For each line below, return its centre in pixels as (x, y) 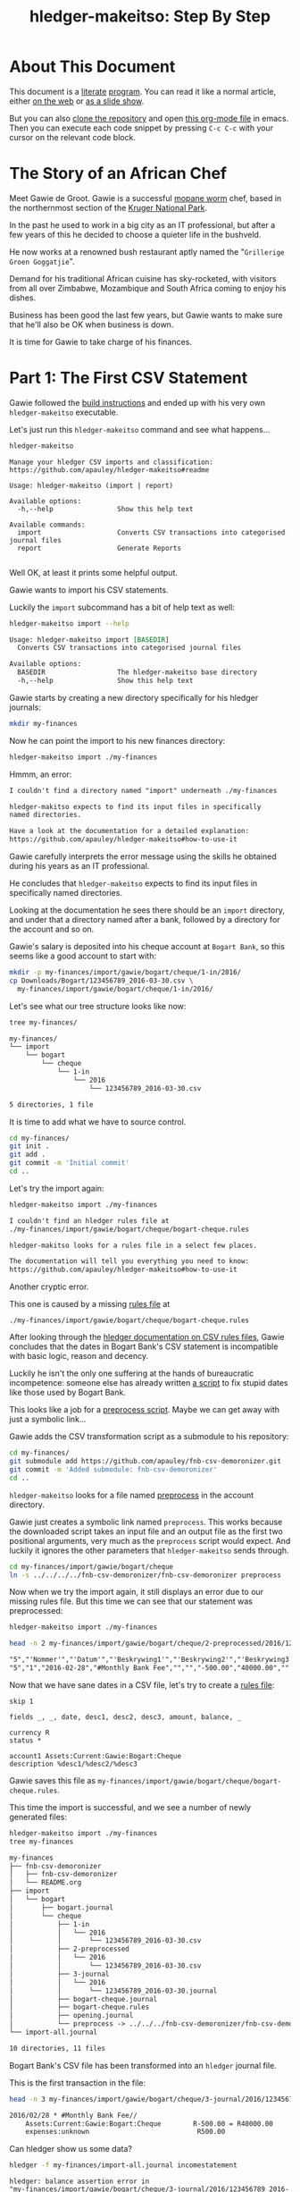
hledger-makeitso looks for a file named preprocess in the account (132, 1495)
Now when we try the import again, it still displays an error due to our (137, 1592)
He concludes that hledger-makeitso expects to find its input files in (133, 883)
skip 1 (21, 1701)
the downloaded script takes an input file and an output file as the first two (146, 1531)
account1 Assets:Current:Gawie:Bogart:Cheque (95, 1756)
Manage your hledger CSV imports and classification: (112, 462)
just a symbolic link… (48, 1420)
